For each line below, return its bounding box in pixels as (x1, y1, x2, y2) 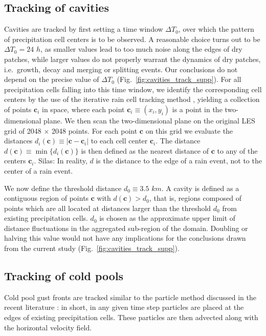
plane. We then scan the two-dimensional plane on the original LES (43, 115, 255, 125)
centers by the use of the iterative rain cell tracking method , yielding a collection (4, 94, 260, 104)
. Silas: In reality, (34, 155, 87, 166)
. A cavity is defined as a (161, 182, 239, 193)
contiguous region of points (4, 193, 89, 203)
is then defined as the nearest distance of (81, 145, 209, 156)
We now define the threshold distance (4, 182, 122, 193)
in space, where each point (42, 103, 125, 114)
